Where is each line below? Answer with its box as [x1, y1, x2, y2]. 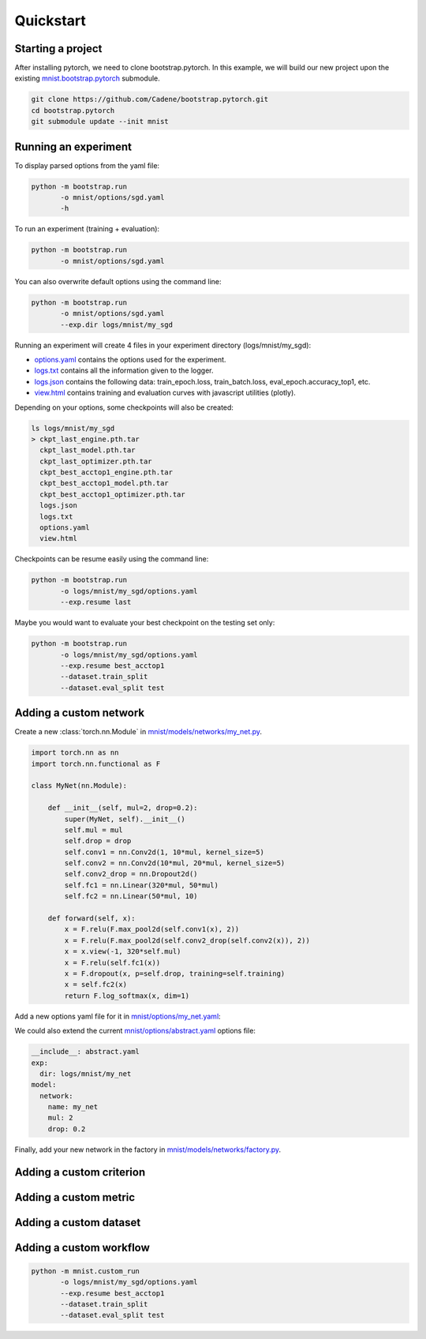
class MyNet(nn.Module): [31, 782, 128, 790]
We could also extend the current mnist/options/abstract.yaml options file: [14, 1026, 256, 1036]
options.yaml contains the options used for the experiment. [34, 354, 226, 364]
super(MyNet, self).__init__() [64, 814, 185, 823]
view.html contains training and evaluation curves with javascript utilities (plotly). [34, 388, 296, 398]
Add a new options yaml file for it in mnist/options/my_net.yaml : [14, 1011, 221, 1021]
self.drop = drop [64, 837, 132, 846]
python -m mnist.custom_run [31, 1266, 140, 1275]
